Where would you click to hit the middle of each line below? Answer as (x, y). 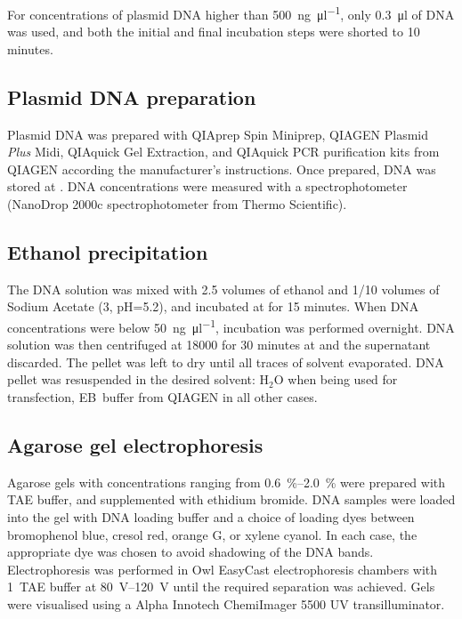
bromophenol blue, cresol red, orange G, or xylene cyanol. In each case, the (212, 534)
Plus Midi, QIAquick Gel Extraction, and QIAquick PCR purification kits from (223, 152)
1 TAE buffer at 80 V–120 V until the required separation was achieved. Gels (221, 587)
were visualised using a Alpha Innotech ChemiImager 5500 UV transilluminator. (226, 603)
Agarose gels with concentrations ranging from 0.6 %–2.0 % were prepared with (227, 482)
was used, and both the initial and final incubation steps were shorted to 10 (214, 32)
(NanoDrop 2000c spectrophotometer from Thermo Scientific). (177, 204)
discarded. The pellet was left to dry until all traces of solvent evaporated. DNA (226, 362)
